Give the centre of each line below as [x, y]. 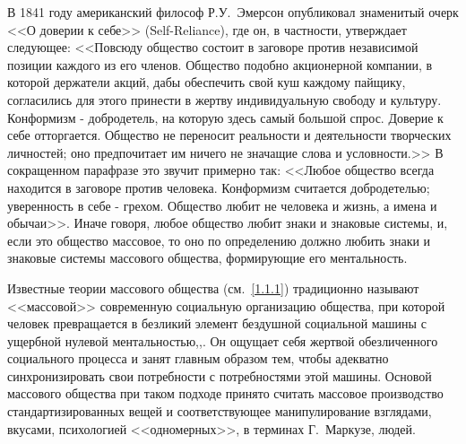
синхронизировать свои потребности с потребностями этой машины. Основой [220, 375]
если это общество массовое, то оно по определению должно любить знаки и [219, 240]
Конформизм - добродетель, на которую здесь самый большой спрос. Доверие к [225, 117]
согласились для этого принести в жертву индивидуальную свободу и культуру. [224, 99]
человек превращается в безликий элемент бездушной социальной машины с [217, 323]
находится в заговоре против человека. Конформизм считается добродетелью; [219, 187]
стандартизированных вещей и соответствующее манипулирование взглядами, [220, 411]
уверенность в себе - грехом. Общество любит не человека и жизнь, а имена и [222, 205]
